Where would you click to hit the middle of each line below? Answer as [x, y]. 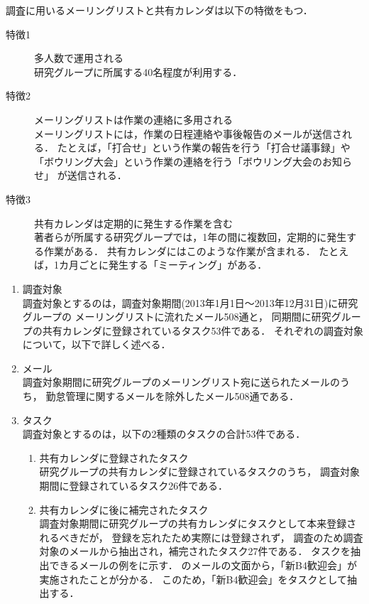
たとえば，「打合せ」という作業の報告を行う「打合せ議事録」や [204, 147]
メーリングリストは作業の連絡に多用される [133, 119]
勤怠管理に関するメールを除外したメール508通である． [172, 396]
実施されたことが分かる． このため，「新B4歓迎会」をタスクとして [193, 579]
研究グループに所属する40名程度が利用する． [138, 71]
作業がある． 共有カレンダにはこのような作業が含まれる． [180, 250]
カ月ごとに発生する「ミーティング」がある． [163, 265]
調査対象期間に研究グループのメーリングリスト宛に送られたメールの [181, 382]
